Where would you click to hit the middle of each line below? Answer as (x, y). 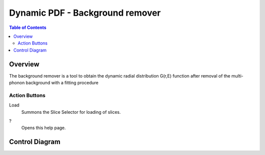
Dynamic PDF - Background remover (85, 13)
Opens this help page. (44, 128)
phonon (17, 83)
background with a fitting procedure (62, 83)
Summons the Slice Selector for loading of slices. (71, 112)
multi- (238, 76)
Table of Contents (28, 27)
